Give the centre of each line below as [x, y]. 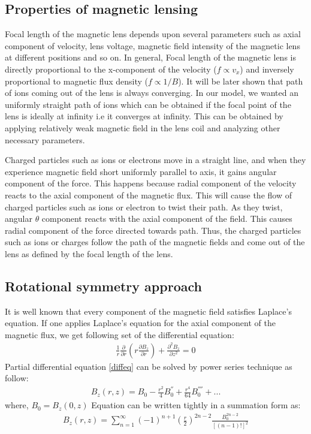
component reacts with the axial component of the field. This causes [167, 218]
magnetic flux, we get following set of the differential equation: [120, 334]
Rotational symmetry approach [103, 286]
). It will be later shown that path [241, 81]
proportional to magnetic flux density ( [76, 81]
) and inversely [267, 69]
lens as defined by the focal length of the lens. [89, 253]
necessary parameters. [45, 139]
